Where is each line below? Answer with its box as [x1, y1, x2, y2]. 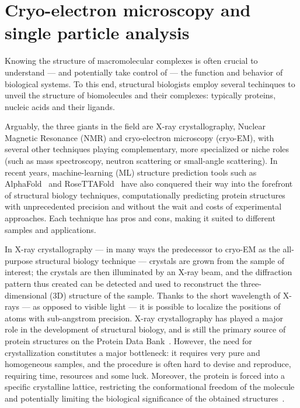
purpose [5, 254, 33, 266]
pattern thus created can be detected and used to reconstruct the [5, 277, 238, 289]
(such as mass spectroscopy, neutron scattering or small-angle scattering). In [5, 155, 278, 167]
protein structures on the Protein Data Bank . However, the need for [5, 334, 252, 347]
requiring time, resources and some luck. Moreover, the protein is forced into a [5, 369, 285, 381]
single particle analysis [5, 20, 190, 44]
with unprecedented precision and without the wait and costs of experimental [5, 200, 282, 212]
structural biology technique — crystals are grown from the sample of [35, 254, 284, 266]
